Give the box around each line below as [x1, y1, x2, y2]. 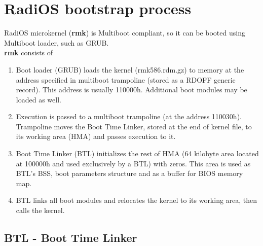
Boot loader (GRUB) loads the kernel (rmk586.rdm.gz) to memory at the [16, 64, 244, 75]
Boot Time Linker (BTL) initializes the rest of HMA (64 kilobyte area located [16, 148, 259, 159]
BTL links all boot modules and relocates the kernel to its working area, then [16, 195, 257, 205]
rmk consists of [4, 47, 53, 58]
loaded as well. [16, 94, 61, 104]
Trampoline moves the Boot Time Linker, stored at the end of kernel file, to [16, 121, 252, 131]
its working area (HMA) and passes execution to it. [16, 131, 176, 142]
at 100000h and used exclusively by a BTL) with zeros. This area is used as [16, 158, 251, 168]
